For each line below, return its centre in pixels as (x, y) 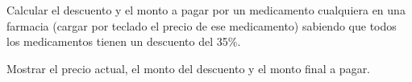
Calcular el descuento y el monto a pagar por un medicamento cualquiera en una (206, 10)
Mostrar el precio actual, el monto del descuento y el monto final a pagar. (189, 68)
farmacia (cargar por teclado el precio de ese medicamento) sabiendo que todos (202, 25)
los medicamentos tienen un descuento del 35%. (124, 41)
